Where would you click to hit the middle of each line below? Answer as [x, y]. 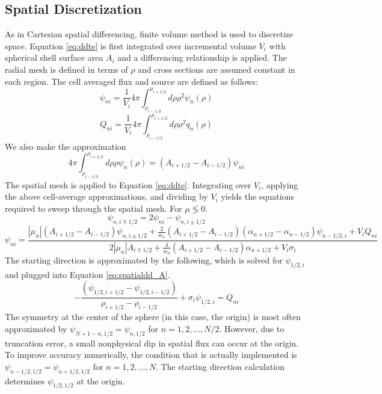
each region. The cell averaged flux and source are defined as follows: [131, 81]
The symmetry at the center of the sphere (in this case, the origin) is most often [153, 317]
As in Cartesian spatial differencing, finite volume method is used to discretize [149, 34]
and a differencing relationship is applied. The [202, 57]
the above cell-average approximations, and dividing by [106, 196]
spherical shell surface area [54, 57]
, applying [280, 184]
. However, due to [252, 328]
